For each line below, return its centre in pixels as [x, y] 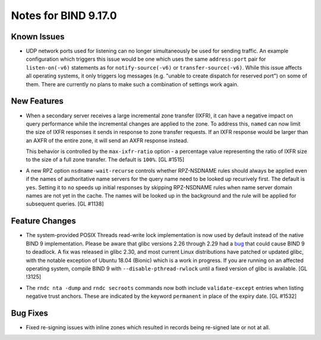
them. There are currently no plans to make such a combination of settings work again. [132, 84]
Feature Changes [44, 221]
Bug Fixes [30, 313]
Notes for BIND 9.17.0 [64, 15]
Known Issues [38, 37]
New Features [37, 101]
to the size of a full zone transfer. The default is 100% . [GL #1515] [105, 160]
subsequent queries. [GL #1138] [65, 204]
